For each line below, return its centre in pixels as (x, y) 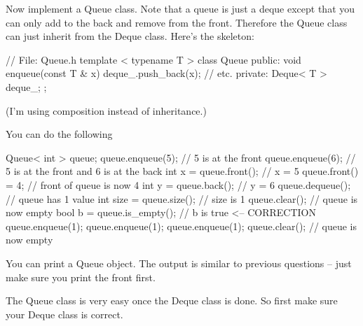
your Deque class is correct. (64, 314)
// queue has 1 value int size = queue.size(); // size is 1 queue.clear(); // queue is (182, 198)
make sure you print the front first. (81, 277)
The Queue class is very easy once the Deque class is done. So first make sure (172, 300)
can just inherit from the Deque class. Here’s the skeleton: (130, 36)
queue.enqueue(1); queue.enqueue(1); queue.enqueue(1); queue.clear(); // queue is (181, 226)
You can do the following (59, 134)
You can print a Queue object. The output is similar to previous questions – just (179, 263)
